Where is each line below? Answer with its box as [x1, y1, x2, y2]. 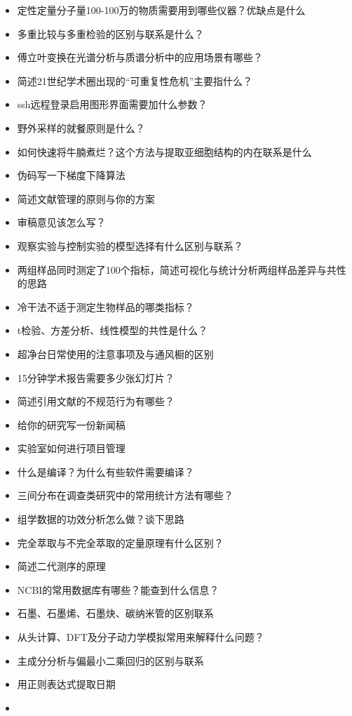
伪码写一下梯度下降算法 [17, 168, 126, 183]
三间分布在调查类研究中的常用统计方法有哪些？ [17, 488, 233, 503]
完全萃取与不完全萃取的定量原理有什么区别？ [17, 535, 224, 550]
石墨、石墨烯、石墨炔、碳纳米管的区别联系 [17, 606, 214, 621]
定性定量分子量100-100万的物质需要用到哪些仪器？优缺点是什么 [17, 3, 306, 17]
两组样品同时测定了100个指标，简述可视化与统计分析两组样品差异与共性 [17, 262, 346, 277]
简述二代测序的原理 [17, 559, 106, 574]
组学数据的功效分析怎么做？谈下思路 [17, 512, 184, 526]
